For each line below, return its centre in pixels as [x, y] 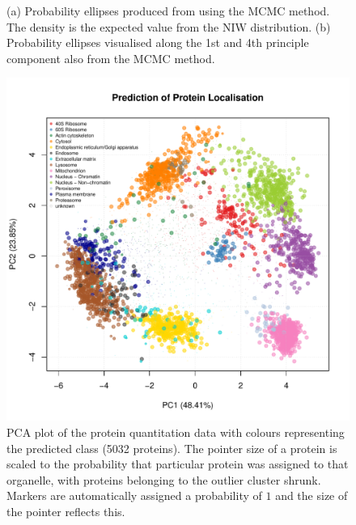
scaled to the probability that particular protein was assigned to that [178, 464]
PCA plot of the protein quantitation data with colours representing [176, 432]
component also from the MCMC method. [111, 58]
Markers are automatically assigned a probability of [134, 495]
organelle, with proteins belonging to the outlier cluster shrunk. [164, 479]
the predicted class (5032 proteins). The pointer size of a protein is [172, 448]
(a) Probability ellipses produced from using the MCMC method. [168, 11]
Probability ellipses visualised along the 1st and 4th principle [158, 42]
